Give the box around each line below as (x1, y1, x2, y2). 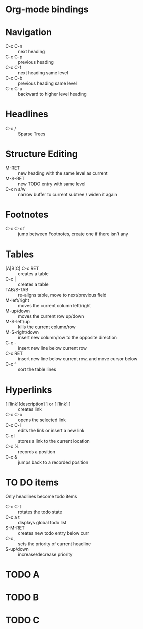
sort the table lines (18, 366, 56, 372)
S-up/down (5, 546, 29, 552)
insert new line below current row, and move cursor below (18, 355, 138, 362)
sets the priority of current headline (18, 541, 91, 547)
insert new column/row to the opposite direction (18, 334, 117, 340)
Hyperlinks (5, 384, 52, 396)
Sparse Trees (18, 131, 46, 137)
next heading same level (18, 70, 68, 76)
